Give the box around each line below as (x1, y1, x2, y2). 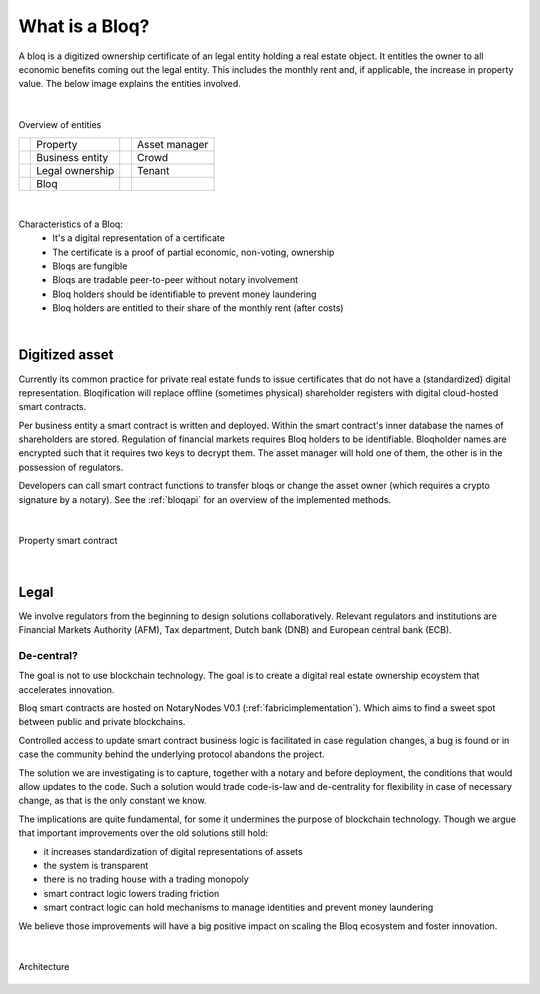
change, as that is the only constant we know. (18, 795, 207, 807)
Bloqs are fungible (52, 260, 128, 272)
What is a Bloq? (18, 15, 150, 37)
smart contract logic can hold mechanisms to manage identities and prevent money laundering (43, 901, 434, 914)
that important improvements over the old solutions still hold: (18, 827, 269, 839)
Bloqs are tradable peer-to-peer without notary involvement (52, 274, 299, 286)
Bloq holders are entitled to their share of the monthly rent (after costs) (52, 302, 344, 314)
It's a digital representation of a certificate (52, 232, 225, 244)
